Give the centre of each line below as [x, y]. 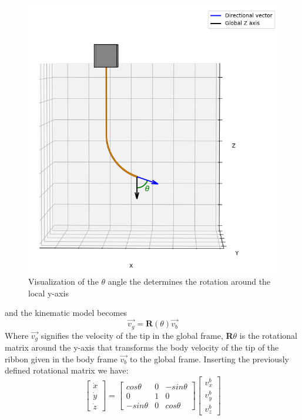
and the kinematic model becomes [66, 313]
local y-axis [48, 293]
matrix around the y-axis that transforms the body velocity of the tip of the [142, 347]
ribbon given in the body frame [61, 359]
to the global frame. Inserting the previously [209, 359]
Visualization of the [63, 281]
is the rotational [268, 335]
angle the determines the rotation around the [189, 281]
